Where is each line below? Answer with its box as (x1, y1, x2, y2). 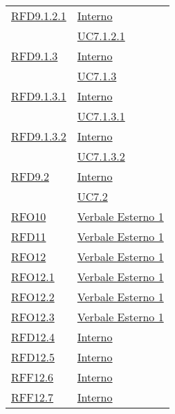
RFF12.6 (11, 369, 54, 385)
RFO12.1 (11, 269, 55, 285)
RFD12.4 (11, 329, 55, 345)
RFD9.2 (11, 168, 49, 184)
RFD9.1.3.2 (11, 128, 66, 144)
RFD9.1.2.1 (11, 8, 66, 24)
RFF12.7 (11, 389, 54, 405)
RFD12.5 (11, 349, 55, 365)
